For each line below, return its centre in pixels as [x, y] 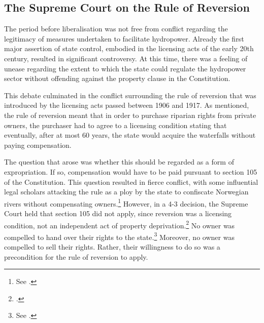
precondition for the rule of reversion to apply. [76, 256]
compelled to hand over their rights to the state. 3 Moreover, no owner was [119, 236]
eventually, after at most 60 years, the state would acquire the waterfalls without [130, 135]
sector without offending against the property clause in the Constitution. [117, 78]
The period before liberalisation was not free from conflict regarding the [116, 29]
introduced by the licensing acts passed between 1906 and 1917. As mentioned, [127, 105]
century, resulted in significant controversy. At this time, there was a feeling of [126, 58]
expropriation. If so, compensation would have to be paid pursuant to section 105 [131, 171]
